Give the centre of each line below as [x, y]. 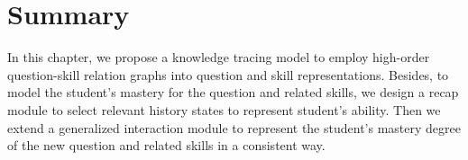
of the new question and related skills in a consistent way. [166, 145]
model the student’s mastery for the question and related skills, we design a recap [233, 92]
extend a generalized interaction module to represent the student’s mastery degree [234, 127]
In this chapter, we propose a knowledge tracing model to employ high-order [219, 57]
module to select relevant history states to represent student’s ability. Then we [224, 109]
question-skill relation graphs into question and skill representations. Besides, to [228, 74]
